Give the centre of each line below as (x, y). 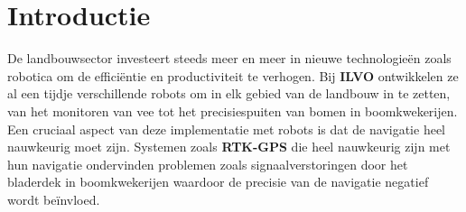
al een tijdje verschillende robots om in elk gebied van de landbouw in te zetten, (229, 93)
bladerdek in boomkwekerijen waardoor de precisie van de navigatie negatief (218, 182)
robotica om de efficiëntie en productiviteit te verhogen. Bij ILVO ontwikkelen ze (233, 75)
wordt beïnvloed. (54, 199)
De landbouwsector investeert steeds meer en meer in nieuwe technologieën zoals (229, 58)
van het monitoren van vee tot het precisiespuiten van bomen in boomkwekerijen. (233, 111)
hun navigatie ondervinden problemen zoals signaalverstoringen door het (208, 164)
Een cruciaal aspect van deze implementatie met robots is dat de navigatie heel (227, 129)
